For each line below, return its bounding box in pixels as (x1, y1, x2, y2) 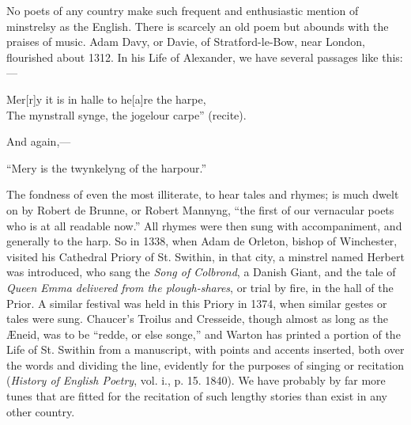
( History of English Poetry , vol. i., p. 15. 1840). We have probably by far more (6, 372, 386, 389)
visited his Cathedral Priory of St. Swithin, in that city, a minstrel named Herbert (6, 248, 405, 264)
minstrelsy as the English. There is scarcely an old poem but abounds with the (6, 17, 389, 34)
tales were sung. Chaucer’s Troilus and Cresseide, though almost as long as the (6, 310, 389, 327)
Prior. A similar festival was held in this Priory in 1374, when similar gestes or (6, 294, 387, 311)
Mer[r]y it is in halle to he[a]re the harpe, (6, 90, 206, 107)
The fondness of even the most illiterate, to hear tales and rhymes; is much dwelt (6, 186, 399, 203)
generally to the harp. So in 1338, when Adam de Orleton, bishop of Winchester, (6, 233, 398, 249)
